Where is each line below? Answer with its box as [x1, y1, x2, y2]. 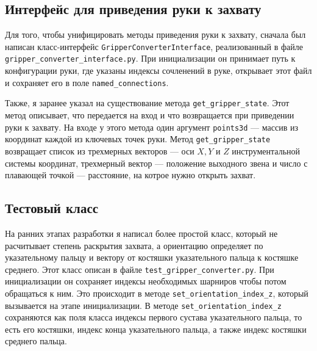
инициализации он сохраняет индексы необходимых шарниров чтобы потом [5, 275, 287, 288]
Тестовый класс [5, 198, 99, 217]
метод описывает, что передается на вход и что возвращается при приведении [5, 109, 294, 121]
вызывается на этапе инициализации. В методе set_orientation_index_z [5, 299, 282, 311]
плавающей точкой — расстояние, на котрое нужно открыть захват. [5, 168, 256, 181]
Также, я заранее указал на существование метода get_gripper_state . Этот [5, 96, 290, 109]
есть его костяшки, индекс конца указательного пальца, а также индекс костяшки [5, 322, 307, 335]
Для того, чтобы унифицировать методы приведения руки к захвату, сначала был [5, 28, 306, 41]
